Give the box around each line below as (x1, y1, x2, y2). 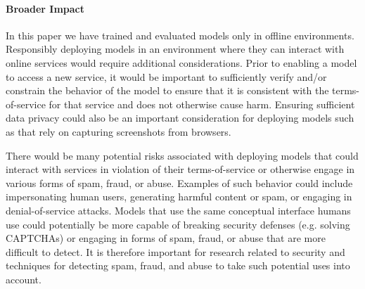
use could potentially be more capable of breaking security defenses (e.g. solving (6, 217, 350, 231)
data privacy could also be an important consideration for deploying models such (6, 110, 354, 125)
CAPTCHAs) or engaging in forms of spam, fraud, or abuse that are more (6, 231, 326, 245)
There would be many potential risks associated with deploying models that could (6, 148, 359, 162)
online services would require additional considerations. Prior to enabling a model (6, 55, 357, 70)
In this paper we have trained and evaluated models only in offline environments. (6, 27, 354, 42)
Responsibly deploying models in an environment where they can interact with (6, 41, 345, 56)
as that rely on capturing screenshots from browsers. (6, 124, 231, 139)
